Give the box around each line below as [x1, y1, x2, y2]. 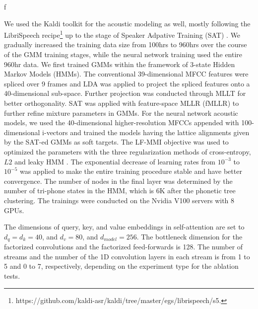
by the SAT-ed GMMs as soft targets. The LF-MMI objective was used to [4, 137, 229, 147]
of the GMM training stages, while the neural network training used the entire [4, 49, 243, 60]
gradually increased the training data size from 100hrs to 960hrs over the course [4, 39, 247, 50]
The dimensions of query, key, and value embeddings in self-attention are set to [4, 222, 245, 232]
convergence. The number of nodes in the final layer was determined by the [4, 175, 233, 186]
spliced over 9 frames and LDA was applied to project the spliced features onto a [4, 78, 250, 88]
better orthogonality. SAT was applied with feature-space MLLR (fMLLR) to [4, 98, 239, 108]
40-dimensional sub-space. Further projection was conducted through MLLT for [4, 88, 246, 98]
